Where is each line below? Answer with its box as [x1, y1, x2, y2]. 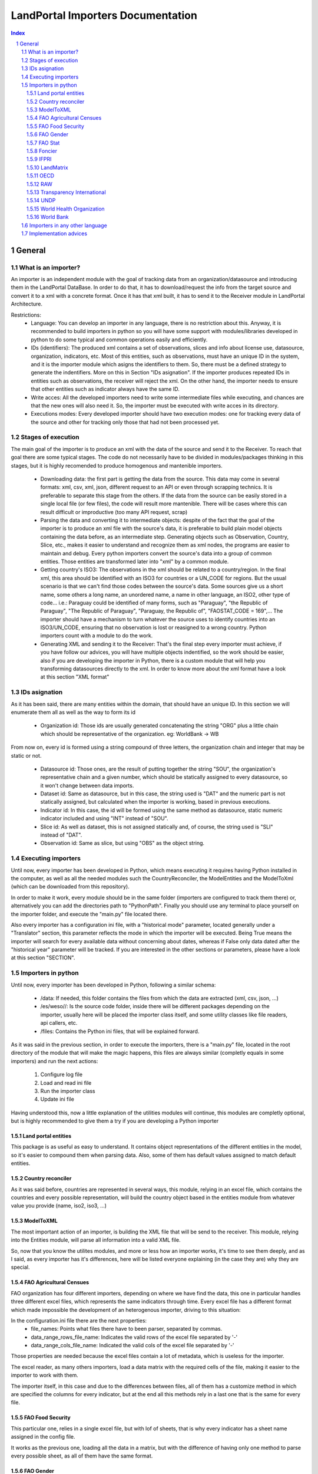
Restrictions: [11, 311, 41, 318]
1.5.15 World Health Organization [26, 205, 105, 212]
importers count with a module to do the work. [40, 632, 153, 639]
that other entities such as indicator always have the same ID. [31, 386, 180, 393]
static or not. [11, 752, 42, 759]
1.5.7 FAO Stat [26, 139, 60, 146]
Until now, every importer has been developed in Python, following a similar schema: [11, 981, 216, 988]
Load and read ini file [40, 1079, 92, 1086]
